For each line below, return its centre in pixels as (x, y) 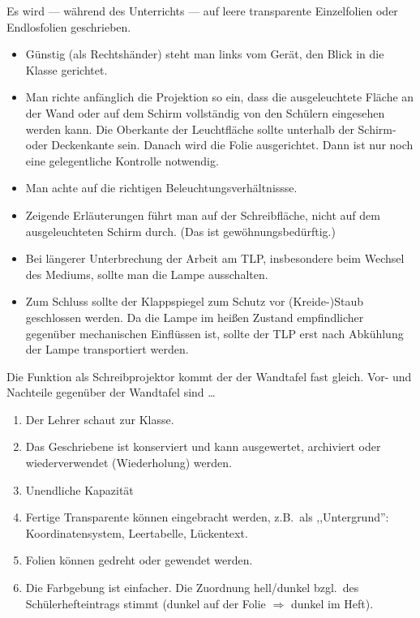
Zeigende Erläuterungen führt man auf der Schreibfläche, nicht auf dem (203, 215)
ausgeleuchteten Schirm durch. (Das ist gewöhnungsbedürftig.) (180, 231)
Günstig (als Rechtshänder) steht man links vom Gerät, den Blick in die (205, 54)
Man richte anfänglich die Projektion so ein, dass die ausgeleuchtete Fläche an (220, 97)
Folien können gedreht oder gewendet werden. (139, 560)
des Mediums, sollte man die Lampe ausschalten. (147, 274)
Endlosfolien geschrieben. (69, 26)
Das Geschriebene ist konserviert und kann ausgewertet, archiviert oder (203, 446)
